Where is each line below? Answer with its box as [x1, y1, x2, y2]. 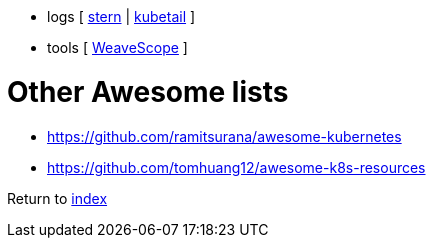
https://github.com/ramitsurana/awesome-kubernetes [47, 127, 402, 145]
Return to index [7, 189, 108, 207]
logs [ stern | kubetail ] [47, 8, 196, 25]
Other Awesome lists [7, 74, 289, 109]
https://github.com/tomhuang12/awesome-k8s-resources [47, 158, 426, 176]
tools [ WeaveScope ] [47, 39, 188, 56]
